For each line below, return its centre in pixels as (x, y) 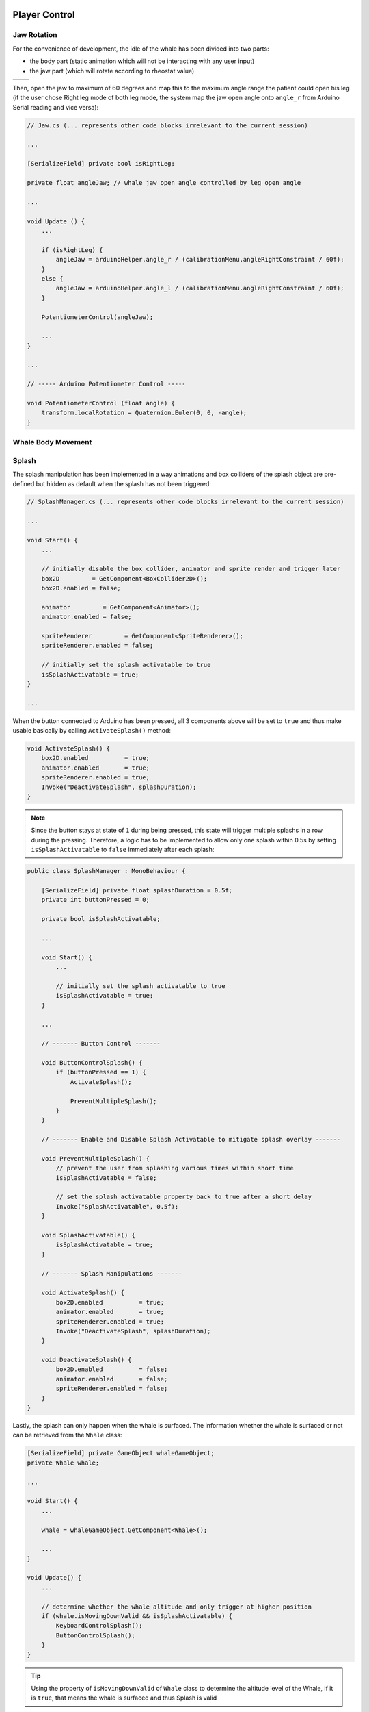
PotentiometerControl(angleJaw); (97, 317)
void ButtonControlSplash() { (92, 1062)
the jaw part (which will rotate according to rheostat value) (112, 71)
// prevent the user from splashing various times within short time (175, 1168)
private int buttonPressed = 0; (96, 900)
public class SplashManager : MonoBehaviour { (106, 871)
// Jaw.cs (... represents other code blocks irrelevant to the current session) (168, 125)
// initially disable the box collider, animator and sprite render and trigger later (191, 569)
